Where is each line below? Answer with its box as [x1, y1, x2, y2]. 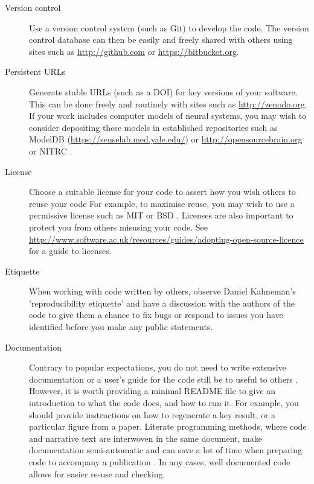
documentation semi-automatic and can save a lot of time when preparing [29, 444, 303, 456]
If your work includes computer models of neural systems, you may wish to [29, 109, 307, 122]
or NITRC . [29, 144, 72, 157]
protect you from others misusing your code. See [29, 220, 208, 233]
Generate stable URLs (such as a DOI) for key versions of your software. [29, 85, 298, 98]
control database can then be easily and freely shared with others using [29, 33, 293, 46]
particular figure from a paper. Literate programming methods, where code [29, 420, 307, 433]
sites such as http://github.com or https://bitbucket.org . [29, 45, 239, 57]
